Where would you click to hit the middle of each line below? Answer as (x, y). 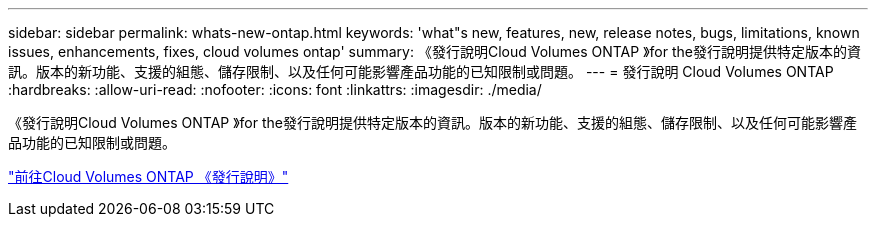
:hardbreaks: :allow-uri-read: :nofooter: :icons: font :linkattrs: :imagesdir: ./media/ (275, 89)
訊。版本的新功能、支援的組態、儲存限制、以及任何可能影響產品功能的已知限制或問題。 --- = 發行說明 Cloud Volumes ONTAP (421, 71)
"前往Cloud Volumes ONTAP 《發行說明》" (148, 176)
